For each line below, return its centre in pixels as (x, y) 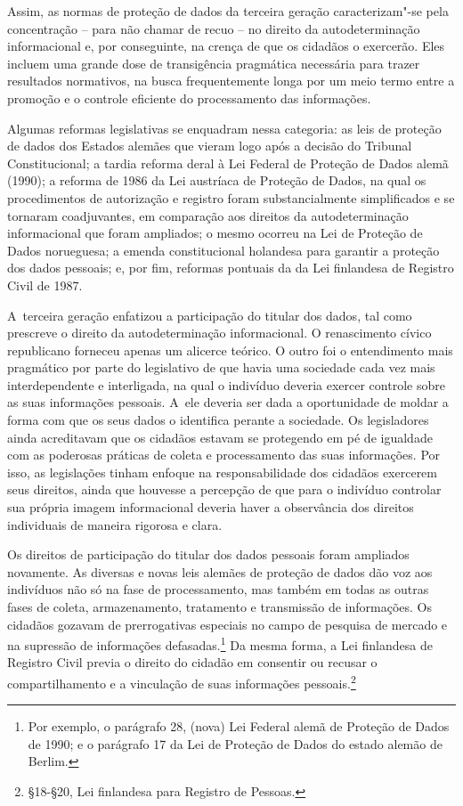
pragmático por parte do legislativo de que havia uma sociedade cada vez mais (221, 367)
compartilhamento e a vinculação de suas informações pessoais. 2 (182, 682)
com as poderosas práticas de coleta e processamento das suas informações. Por (224, 455)
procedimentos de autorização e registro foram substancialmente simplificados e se (231, 197)
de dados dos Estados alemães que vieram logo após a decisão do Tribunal (210, 146)
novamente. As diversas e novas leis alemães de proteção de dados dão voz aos (220, 571)
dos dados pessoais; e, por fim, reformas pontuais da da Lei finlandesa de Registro (231, 268)
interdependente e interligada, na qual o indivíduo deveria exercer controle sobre (226, 384)
